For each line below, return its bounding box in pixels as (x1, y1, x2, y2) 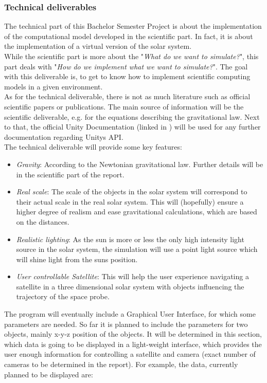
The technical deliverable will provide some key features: (4, 141, 182, 152)
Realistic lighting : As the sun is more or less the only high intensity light (16, 233, 244, 244)
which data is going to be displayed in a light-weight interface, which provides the (4, 338, 262, 349)
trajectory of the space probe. (16, 291, 110, 302)
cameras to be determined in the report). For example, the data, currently (4, 359, 238, 370)
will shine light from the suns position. (16, 253, 138, 264)
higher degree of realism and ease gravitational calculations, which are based (16, 206, 257, 217)
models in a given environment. (4, 81, 103, 92)
